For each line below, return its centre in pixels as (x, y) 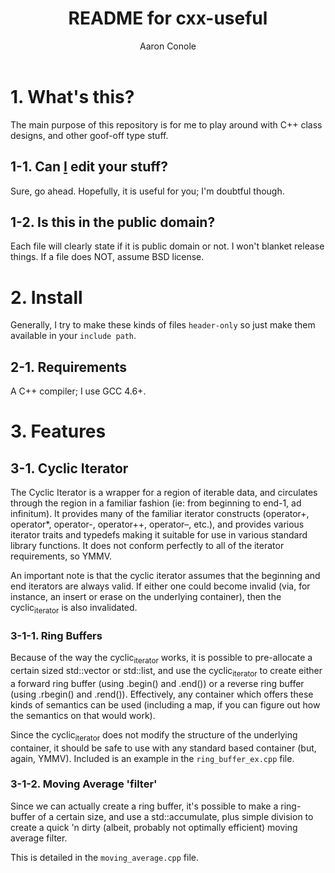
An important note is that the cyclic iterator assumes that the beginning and (165, 576)
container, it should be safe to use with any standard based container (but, (163, 748)
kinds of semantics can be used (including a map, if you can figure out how (165, 704)
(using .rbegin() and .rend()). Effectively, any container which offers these (162, 694)
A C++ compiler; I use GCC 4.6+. (78, 391)
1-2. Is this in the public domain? (113, 222)
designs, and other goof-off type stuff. (89, 135)
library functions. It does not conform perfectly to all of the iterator (147, 546)
